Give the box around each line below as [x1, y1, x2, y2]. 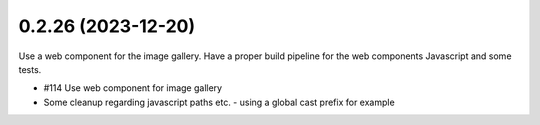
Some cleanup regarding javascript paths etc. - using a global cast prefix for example [43, 96, 395, 108]
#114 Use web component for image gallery [43, 82, 223, 94]
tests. [18, 63, 42, 75]
